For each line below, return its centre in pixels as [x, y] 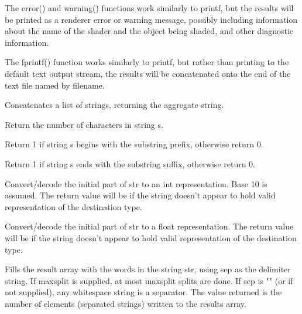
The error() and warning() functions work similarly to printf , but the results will [149, 8]
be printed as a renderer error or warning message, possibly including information [151, 19]
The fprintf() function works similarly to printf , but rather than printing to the [147, 62]
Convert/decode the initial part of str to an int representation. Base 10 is [136, 183]
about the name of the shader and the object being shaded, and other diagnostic [149, 31]
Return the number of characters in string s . [84, 124]
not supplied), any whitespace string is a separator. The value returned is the [143, 292]
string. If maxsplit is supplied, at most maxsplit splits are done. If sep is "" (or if [149, 280]
